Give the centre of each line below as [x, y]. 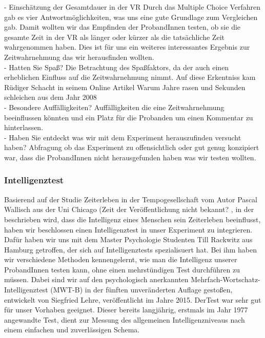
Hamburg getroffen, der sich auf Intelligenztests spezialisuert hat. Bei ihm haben [131, 249]
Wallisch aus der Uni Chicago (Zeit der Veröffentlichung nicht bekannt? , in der [129, 209]
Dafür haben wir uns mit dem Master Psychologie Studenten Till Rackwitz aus [128, 239]
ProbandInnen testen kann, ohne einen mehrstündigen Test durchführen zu [122, 269]
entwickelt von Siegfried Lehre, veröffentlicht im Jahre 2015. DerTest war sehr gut [133, 299]
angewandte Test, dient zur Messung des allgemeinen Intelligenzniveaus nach [125, 319]
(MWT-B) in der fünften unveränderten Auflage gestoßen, [141, 290]
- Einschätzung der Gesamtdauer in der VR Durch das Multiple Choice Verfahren [132, 7]
